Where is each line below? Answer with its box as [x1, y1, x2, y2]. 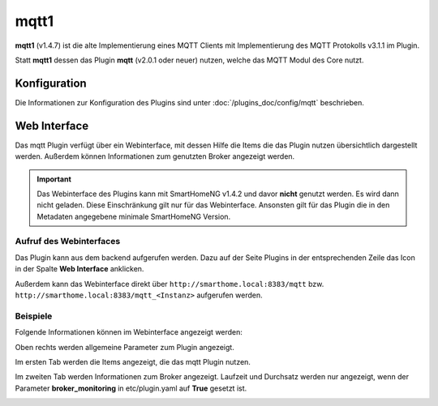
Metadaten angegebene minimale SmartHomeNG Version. [36, 212, 231, 221]
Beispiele [15, 310, 53, 322]
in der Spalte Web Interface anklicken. [15, 264, 144, 274]
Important [36, 174, 72, 184]
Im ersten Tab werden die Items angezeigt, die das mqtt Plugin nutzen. [15, 357, 251, 366]
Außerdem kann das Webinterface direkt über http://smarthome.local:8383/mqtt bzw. [15, 279, 324, 288]
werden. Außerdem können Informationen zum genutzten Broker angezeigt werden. [15, 152, 295, 161]
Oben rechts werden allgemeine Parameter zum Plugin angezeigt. [15, 342, 234, 352]
